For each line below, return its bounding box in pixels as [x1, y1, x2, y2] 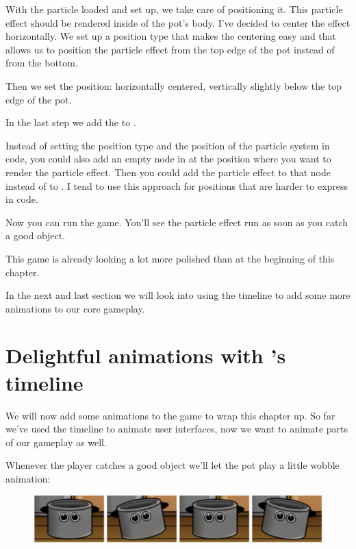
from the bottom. [5, 56, 78, 70]
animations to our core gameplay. [5, 301, 145, 315]
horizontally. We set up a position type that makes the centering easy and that [5, 29, 336, 43]
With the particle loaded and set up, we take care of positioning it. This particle [5, 2, 343, 16]
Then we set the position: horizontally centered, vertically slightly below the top [5, 78, 342, 93]
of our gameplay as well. [5, 435, 107, 449]
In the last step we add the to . [5, 115, 136, 130]
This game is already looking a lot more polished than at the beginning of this [5, 251, 335, 265]
